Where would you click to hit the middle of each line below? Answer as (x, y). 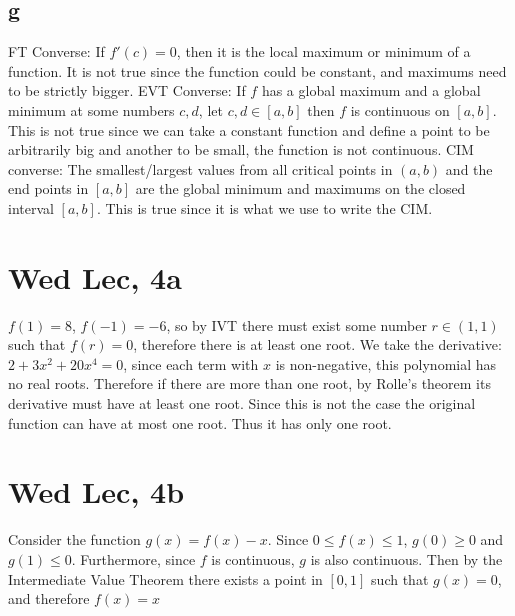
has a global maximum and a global (371, 90)
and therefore (49, 598)
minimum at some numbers (91, 109)
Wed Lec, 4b (96, 491)
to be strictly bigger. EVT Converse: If (127, 90)
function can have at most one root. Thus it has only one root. (200, 422)
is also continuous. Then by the (406, 558)
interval (31, 207)
